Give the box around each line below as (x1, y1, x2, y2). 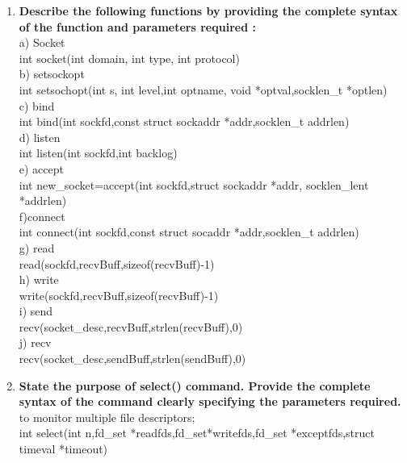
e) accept (19, 160, 64, 177)
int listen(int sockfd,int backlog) (19, 144, 178, 161)
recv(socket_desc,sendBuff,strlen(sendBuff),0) (19, 350, 246, 367)
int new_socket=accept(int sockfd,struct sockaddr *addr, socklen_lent (19, 176, 369, 193)
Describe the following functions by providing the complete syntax (19, 2, 398, 19)
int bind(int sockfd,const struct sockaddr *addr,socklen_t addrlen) (19, 113, 350, 130)
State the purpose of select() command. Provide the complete (19, 377, 371, 394)
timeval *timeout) (19, 440, 108, 457)
